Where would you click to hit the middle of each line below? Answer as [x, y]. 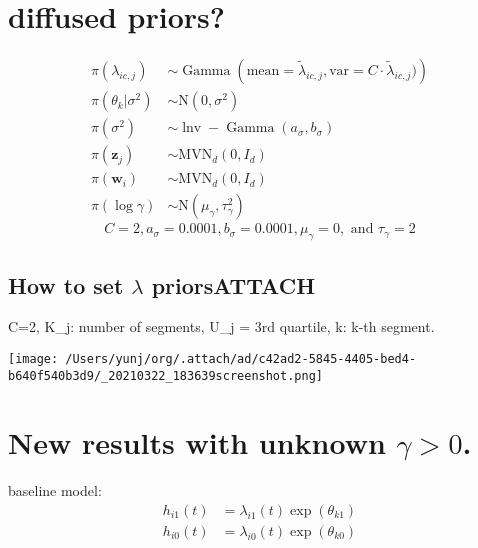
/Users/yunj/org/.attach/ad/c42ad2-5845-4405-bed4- [241, 358]
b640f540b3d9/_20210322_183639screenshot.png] [165, 375]
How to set [66, 284]
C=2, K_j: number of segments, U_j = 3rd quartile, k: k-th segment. [221, 326]
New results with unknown [197, 442]
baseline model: [55, 490]
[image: [33, 358]
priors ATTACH [233, 284]
